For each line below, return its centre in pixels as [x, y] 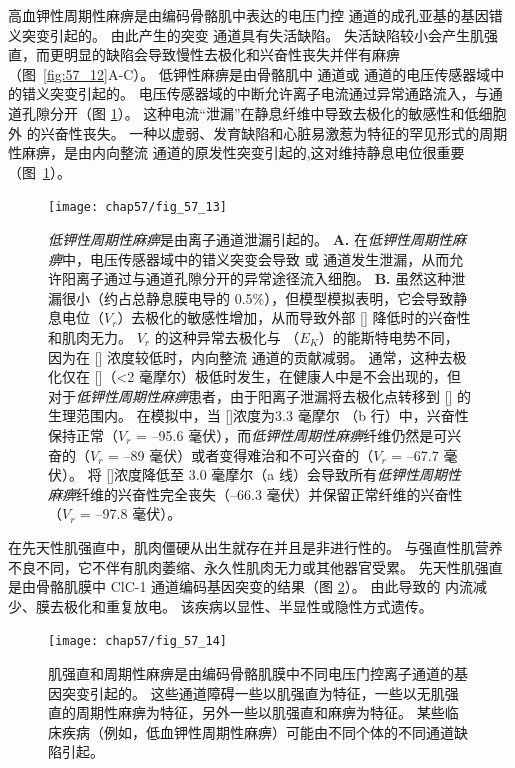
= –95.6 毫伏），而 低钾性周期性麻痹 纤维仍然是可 [292, 434]
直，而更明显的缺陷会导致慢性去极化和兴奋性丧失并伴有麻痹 [204, 54]
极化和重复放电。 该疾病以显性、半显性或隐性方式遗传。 [248, 605]
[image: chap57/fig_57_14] [137, 641]
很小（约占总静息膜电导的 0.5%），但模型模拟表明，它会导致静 [264, 297]
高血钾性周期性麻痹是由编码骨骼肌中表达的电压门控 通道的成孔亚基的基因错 [255, 15]
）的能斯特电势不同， [388, 336]
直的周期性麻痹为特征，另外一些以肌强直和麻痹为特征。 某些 [246, 712]
